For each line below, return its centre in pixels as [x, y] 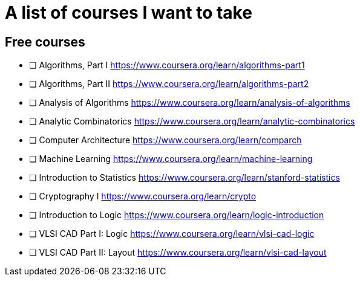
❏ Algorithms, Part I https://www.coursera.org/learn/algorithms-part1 [167, 65]
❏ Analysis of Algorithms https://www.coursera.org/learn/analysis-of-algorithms [190, 103]
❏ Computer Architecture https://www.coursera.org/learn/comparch [165, 140]
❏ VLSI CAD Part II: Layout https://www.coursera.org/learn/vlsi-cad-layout [178, 253]
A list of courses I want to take [129, 13]
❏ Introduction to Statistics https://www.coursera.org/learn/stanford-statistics [185, 178]
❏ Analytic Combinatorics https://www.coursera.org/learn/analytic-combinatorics [192, 121]
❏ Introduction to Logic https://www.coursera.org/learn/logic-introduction [177, 215]
